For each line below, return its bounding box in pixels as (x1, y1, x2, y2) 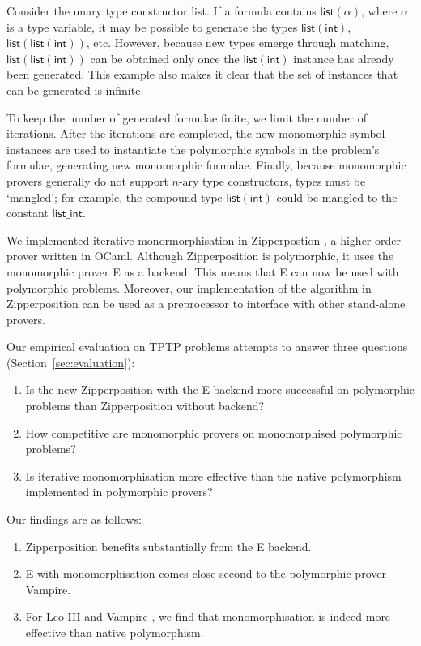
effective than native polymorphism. (25, 624, 204, 640)
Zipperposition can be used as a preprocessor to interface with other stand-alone (6, 295, 406, 312)
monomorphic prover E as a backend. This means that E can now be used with (6, 263, 399, 280)
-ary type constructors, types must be (178, 172, 366, 189)
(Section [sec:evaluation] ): (6, 353, 135, 370)
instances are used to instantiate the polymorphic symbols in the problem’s (6, 140, 380, 157)
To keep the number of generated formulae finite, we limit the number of (6, 109, 368, 126)
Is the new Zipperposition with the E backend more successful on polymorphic (25, 381, 415, 398)
